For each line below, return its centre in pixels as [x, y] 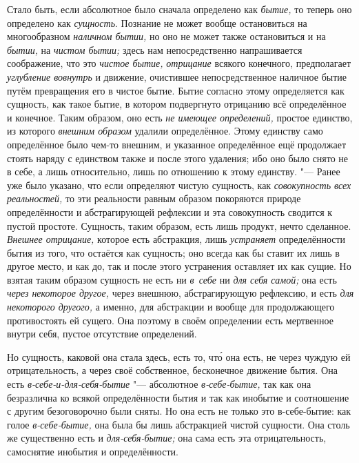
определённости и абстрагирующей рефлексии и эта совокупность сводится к [170, 211]
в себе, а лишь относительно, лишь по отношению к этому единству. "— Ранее [174, 171]
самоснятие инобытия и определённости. [93, 451]
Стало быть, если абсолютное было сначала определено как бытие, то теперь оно [179, 9]
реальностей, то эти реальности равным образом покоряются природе [154, 198]
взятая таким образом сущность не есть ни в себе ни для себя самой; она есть [172, 279]
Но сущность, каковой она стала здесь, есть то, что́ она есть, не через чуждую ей [179, 356]
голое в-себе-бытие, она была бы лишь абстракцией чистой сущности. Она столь [178, 424]
